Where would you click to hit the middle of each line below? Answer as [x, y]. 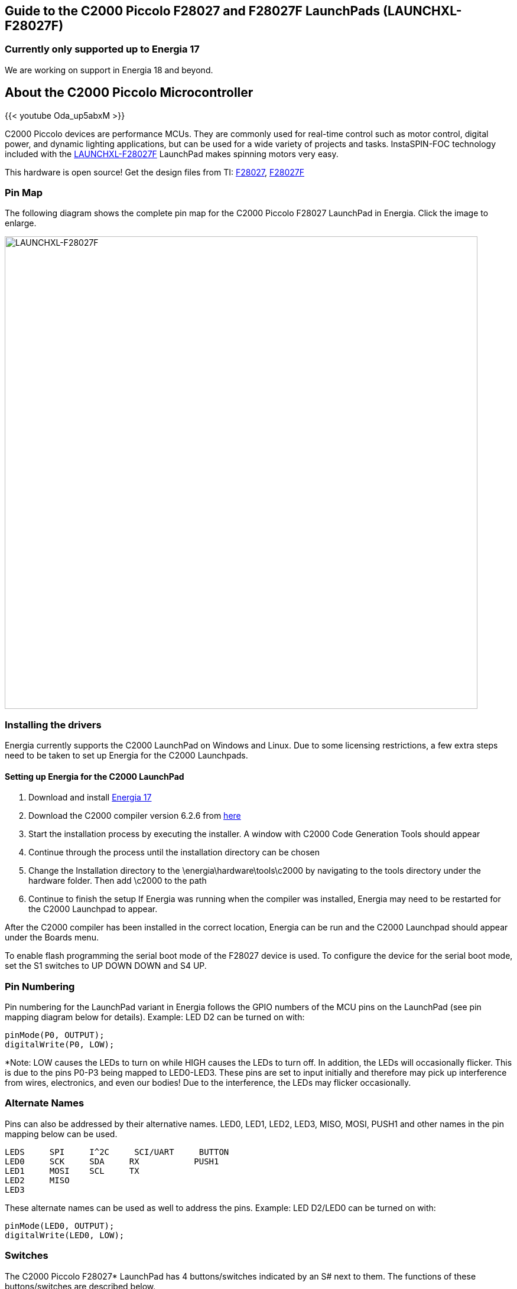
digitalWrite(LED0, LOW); [65, 1235]
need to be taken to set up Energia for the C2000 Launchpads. [126, 756]
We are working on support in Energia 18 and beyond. [109, 70]
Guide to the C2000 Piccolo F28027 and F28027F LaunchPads [193, 11]
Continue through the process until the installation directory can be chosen [174, 852]
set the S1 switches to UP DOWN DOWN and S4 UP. [106, 966]
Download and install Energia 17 [90, 798]
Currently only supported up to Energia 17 [102, 49]
